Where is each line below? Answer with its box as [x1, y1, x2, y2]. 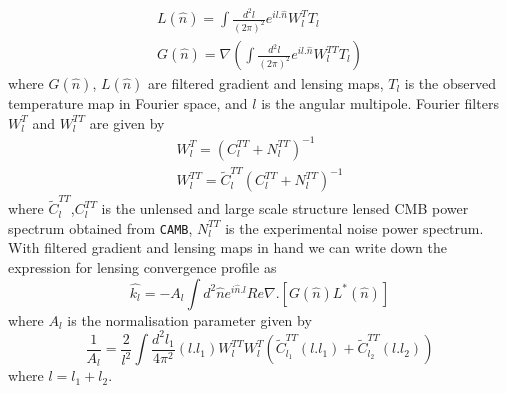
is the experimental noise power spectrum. [225, 217, 484, 238]
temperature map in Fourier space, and [8, 93, 248, 114]
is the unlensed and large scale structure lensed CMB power [101, 198, 469, 219]
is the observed [404, 73, 496, 94]
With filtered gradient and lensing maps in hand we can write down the [8, 237, 447, 258]
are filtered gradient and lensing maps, [148, 73, 384, 94]
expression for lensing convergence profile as [8, 257, 277, 278]
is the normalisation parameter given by [67, 309, 312, 330]
